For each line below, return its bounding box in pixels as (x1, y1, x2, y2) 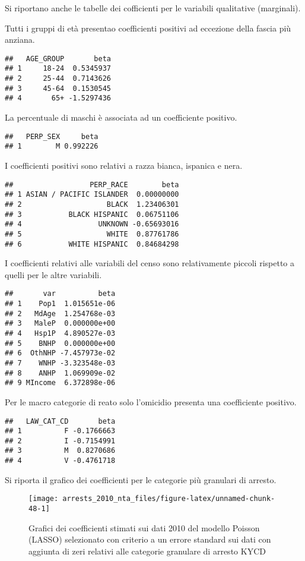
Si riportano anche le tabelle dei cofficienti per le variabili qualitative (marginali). (5, 2, 301, 14)
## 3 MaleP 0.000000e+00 (5, 319, 116, 328)
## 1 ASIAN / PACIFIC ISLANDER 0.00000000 (5, 190, 179, 199)
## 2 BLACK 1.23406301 (5, 200, 179, 209)
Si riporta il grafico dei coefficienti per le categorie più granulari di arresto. (5, 473, 277, 486)
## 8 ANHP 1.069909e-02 (5, 368, 116, 377)
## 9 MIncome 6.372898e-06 (5, 379, 116, 387)
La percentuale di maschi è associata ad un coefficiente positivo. (5, 111, 237, 124)
